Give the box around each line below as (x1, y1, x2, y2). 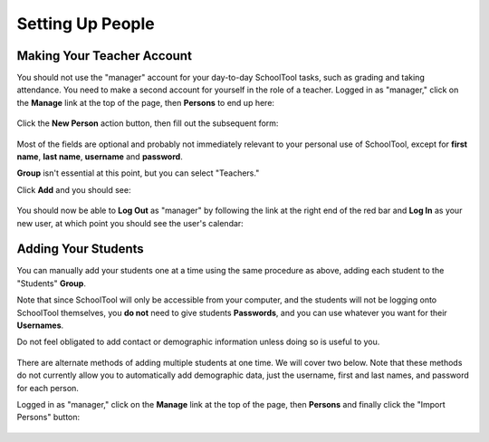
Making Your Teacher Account (16, 48, 192, 63)
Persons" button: (16, 412, 81, 423)
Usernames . (16, 320, 64, 331)
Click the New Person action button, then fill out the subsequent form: (16, 118, 279, 129)
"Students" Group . (16, 277, 86, 289)
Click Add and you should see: (16, 184, 131, 195)
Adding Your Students (16, 241, 144, 257)
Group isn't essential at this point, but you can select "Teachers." (16, 168, 260, 178)
